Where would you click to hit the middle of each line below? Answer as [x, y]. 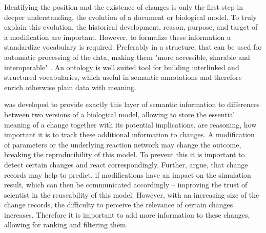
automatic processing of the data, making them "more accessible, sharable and [127, 57]
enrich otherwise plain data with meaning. [70, 87]
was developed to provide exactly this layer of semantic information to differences [132, 104]
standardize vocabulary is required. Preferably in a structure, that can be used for [133, 47]
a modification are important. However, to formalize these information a [118, 37]
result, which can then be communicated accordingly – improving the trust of [126, 185]
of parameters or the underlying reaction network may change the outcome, [123, 144]
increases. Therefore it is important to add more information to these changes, [127, 214]
